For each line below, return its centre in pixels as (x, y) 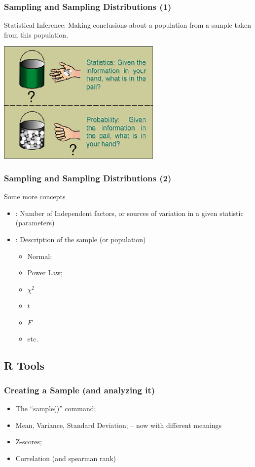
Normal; (40, 256)
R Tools (24, 365)
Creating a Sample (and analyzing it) (80, 390)
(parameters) (35, 223)
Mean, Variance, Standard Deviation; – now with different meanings (119, 425)
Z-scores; (29, 442)
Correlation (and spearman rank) (66, 458)
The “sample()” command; (56, 408)
